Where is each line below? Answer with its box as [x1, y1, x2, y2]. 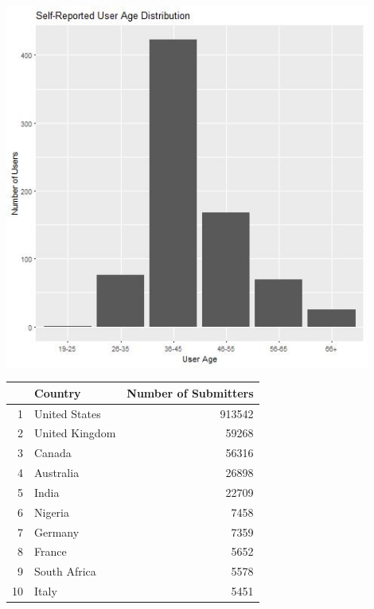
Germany [34, 523, 80, 540]
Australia [34, 464, 80, 481]
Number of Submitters [127, 384, 254, 401]
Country [34, 384, 81, 401]
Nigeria [34, 503, 69, 520]
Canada [34, 444, 72, 461]
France [34, 543, 67, 560]
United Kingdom [34, 425, 116, 441]
